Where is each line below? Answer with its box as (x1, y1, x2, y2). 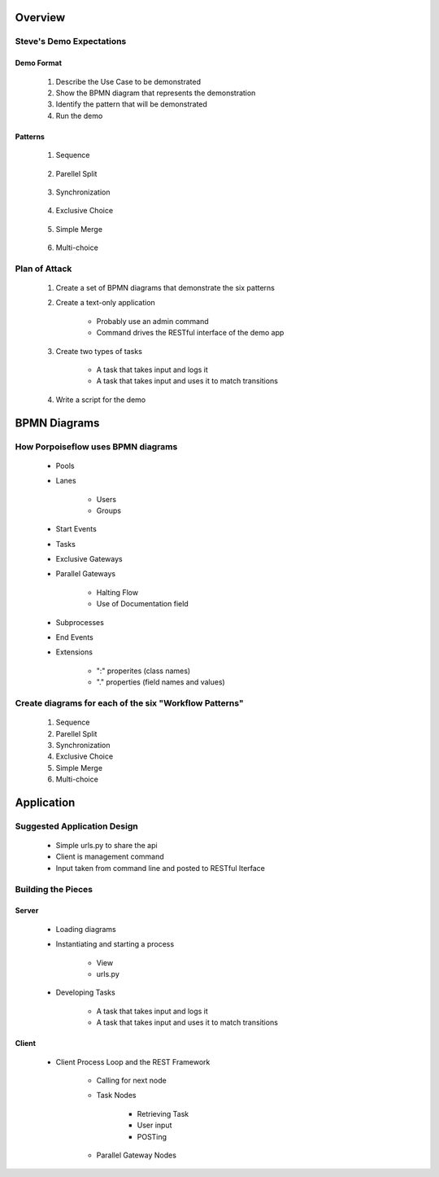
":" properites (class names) (96, 666, 191, 676)
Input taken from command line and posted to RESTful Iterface (55, 863, 266, 873)
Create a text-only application (55, 298, 156, 308)
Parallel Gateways (55, 569, 116, 579)
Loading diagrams (55, 924, 117, 934)
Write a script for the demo (55, 395, 146, 405)
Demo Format (15, 58, 63, 68)
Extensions (55, 647, 93, 657)
